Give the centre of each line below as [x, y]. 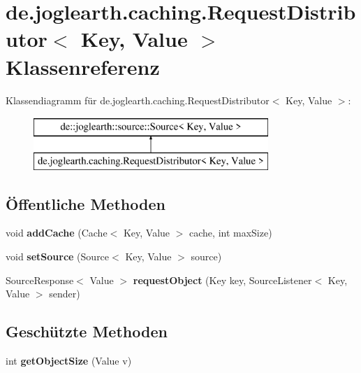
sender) [65, 294]
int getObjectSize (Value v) [69, 361]
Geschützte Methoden [87, 331]
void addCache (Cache [57, 233]
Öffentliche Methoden [86, 203]
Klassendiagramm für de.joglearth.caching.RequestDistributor [138, 100]
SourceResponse [40, 280]
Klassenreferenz [83, 66]
